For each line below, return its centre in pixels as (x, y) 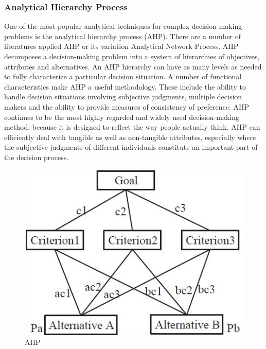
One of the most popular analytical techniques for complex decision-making (123, 26)
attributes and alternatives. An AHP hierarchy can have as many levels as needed (133, 66)
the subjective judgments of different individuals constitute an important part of (131, 147)
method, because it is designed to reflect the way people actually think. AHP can (132, 127)
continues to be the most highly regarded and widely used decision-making (122, 117)
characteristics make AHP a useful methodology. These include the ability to (125, 86)
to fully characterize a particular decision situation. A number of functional (123, 76)
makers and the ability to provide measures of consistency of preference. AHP (127, 106)
